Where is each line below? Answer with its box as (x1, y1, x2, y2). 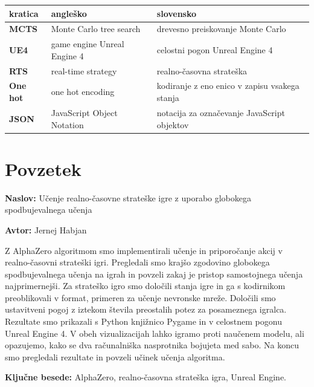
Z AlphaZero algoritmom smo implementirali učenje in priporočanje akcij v (5, 244, 283, 256)
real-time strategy (51, 64, 117, 77)
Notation (51, 118, 84, 131)
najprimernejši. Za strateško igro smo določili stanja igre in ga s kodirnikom (5, 279, 286, 292)
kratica (9, 7, 39, 19)
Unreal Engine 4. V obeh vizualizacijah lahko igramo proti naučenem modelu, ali (5, 327, 304, 339)
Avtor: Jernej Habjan (5, 223, 87, 236)
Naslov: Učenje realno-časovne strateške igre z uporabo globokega (5, 191, 252, 204)
